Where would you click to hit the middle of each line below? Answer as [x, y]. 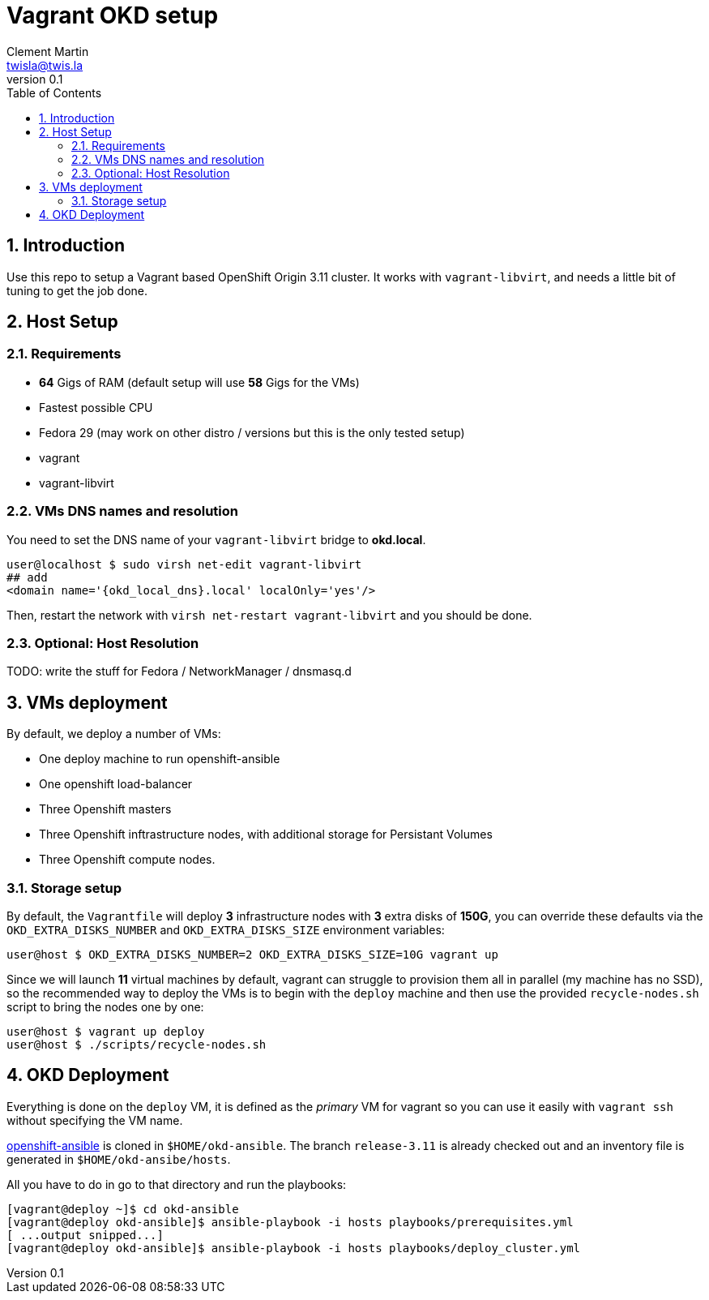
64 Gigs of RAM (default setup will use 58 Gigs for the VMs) [199, 382]
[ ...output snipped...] [85, 1235]
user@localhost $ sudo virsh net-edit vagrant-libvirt [184, 564]
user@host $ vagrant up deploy [106, 1031]
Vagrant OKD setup [113, 15]
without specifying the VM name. [95, 1120]
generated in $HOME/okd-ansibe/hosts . [119, 1159]
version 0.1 [35, 79]
